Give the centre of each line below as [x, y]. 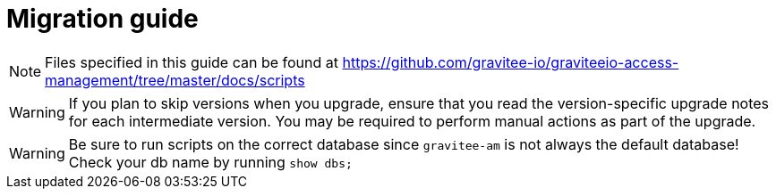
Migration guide [102, 19]
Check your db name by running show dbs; [210, 162]
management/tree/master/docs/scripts [175, 80]
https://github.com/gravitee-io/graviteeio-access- [511, 62]
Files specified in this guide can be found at [192, 62]
